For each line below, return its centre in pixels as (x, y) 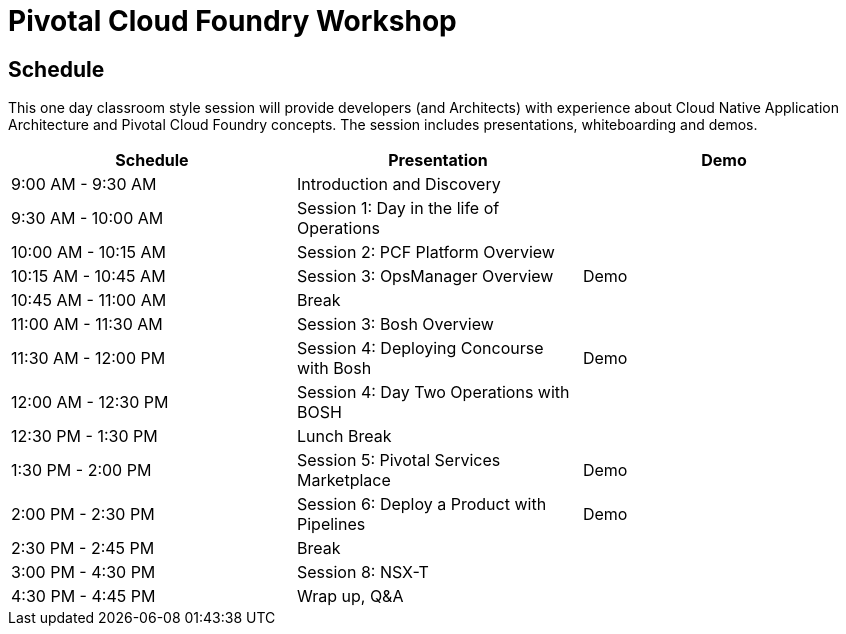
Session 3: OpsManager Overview (425, 276)
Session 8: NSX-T (362, 572)
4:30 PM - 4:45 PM (83, 596)
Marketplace (343, 480)
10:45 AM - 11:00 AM (89, 300)
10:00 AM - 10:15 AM (88, 252)
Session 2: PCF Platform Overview (425, 252)
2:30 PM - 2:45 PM (83, 548)
